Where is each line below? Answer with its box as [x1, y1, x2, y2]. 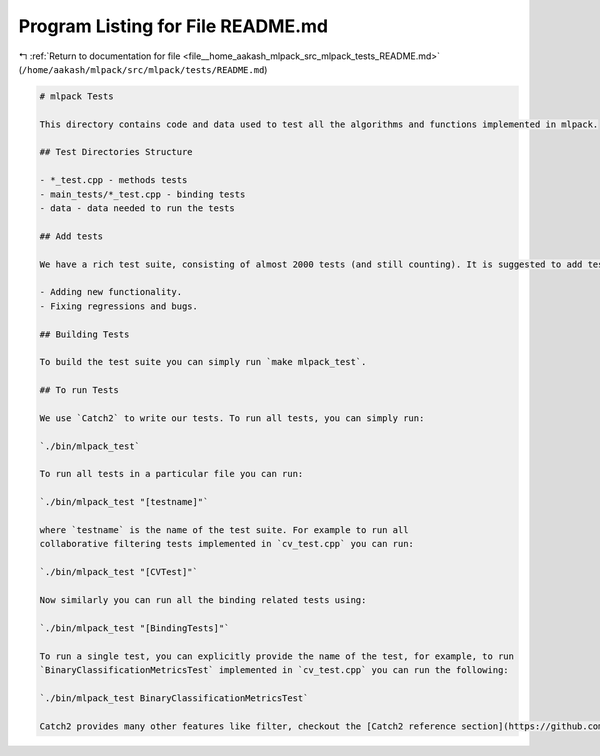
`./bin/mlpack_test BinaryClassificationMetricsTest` [39, 692, 309, 704]
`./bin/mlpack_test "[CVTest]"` [39, 566, 199, 578]
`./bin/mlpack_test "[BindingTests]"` [39, 622, 230, 634]
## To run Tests [39, 385, 120, 396]
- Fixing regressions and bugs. [39, 300, 199, 312]
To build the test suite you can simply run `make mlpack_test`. [39, 356, 367, 368]
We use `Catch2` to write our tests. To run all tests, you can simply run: [39, 412, 425, 424]
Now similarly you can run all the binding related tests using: [39, 594, 367, 605]
